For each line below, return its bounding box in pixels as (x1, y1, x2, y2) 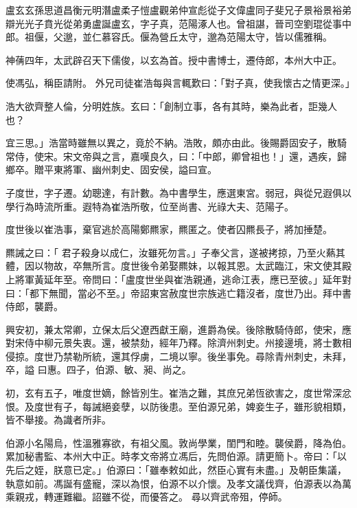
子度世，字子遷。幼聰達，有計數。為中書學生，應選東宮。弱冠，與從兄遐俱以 (5, 185, 352, 199)
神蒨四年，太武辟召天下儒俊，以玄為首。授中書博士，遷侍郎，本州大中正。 (5, 52, 342, 67)
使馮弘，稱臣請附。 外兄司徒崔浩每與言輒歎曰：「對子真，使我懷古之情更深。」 (5, 76, 355, 90)
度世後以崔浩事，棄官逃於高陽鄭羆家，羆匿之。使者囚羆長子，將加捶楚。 (5, 222, 332, 236)
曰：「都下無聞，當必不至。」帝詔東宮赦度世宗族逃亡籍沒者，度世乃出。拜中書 (5, 285, 352, 300)
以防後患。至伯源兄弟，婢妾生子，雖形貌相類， (139, 399, 352, 413)
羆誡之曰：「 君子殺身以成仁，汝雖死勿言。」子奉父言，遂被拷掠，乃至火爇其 (5, 245, 345, 259)
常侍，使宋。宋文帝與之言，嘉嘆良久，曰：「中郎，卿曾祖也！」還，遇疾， (5, 148, 337, 163)
